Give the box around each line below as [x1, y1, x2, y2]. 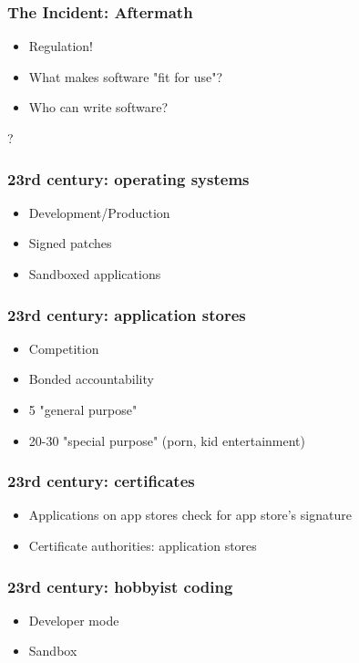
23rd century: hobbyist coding [7, 575, 233, 597]
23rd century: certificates [7, 470, 195, 492]
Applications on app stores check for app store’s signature [28, 505, 352, 524]
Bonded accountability [28, 369, 154, 388]
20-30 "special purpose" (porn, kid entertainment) [28, 430, 306, 450]
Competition [28, 338, 99, 357]
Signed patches [28, 233, 112, 253]
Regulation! [28, 36, 94, 56]
